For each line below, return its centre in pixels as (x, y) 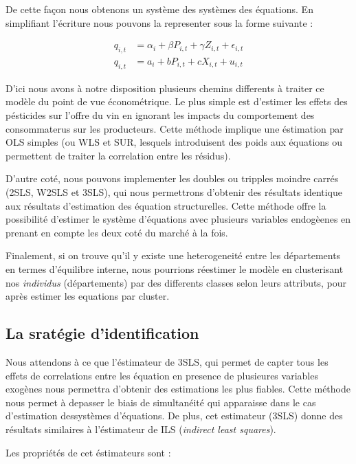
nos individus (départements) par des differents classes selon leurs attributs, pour (176, 282)
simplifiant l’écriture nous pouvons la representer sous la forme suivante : (159, 22)
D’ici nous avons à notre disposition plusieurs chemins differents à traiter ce (165, 88)
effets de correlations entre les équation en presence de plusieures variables (162, 375)
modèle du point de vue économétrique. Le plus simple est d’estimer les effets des (177, 101)
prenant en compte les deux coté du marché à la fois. (117, 232)
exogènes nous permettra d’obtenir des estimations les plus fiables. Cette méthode (178, 389)
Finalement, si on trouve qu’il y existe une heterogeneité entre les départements (173, 255)
